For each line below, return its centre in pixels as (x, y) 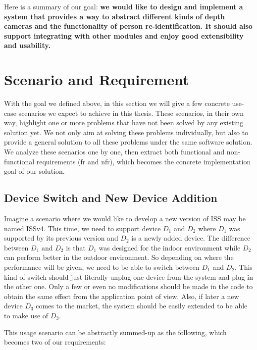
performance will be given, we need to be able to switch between (102, 267)
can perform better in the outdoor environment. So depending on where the (119, 257)
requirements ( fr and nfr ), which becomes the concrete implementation (144, 161)
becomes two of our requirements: (55, 342)
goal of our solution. (34, 171)
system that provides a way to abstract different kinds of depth (115, 16)
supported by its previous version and (61, 238)
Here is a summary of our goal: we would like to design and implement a (124, 6)
